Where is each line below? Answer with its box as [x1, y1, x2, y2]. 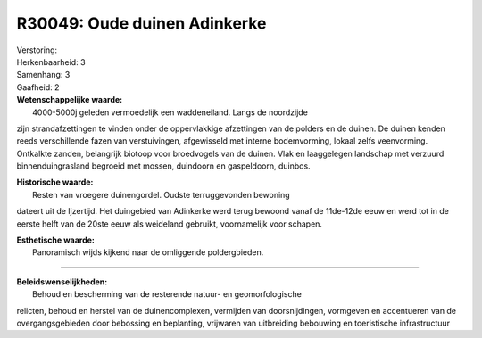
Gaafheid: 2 [16, 81, 60, 93]
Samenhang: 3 [16, 70, 71, 80]
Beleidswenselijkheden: [16, 276, 108, 287]
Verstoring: [16, 45, 58, 55]
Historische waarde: [16, 177, 94, 187]
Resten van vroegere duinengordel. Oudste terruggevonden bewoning [32, 189, 290, 200]
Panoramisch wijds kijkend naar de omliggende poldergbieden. [32, 247, 264, 258]
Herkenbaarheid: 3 [16, 56, 86, 67]
